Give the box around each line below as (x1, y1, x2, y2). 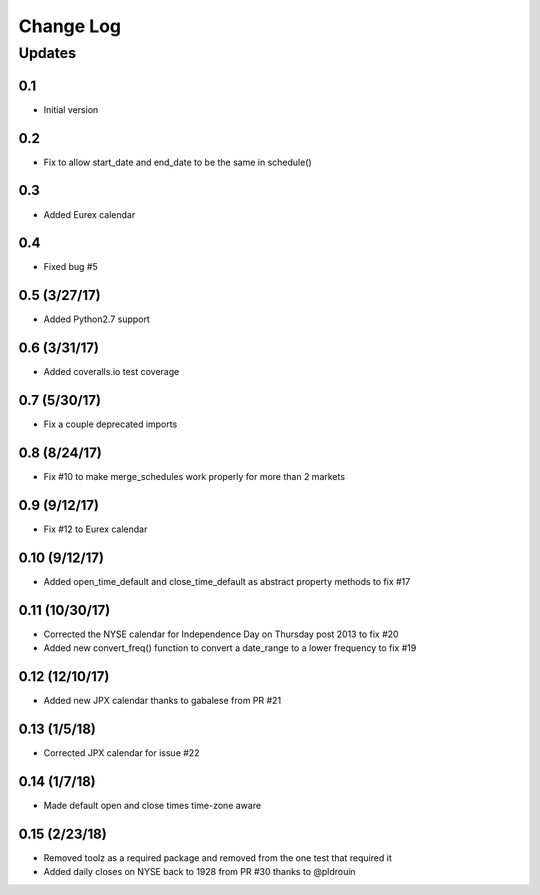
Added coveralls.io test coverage (43, 366, 180, 378)
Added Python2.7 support (43, 313, 150, 325)
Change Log (18, 15, 122, 37)
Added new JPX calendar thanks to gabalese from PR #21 (43, 695, 282, 707)
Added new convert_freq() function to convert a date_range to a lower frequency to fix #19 (43, 642, 417, 654)
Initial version (43, 103, 99, 115)
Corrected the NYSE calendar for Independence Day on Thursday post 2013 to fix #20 (43, 628, 399, 640)
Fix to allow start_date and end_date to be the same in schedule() (43, 156, 312, 168)
